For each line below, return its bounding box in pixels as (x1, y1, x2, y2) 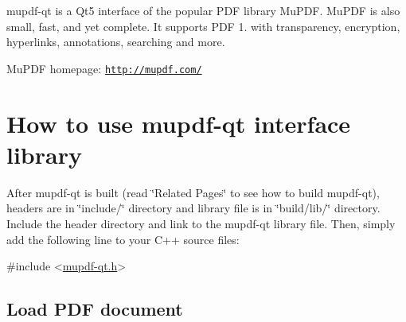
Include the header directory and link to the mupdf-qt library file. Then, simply (6, 215, 396, 231)
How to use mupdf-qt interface (6, 107, 351, 139)
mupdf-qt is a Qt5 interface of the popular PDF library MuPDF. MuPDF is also (6, 2, 400, 18)
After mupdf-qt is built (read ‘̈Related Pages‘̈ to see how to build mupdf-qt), (6, 184, 380, 200)
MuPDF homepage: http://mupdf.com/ (6, 60, 202, 76)
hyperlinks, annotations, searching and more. (6, 33, 225, 50)
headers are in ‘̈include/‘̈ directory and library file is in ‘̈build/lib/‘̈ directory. (6, 200, 381, 216)
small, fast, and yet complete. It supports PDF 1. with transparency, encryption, (6, 17, 400, 34)
